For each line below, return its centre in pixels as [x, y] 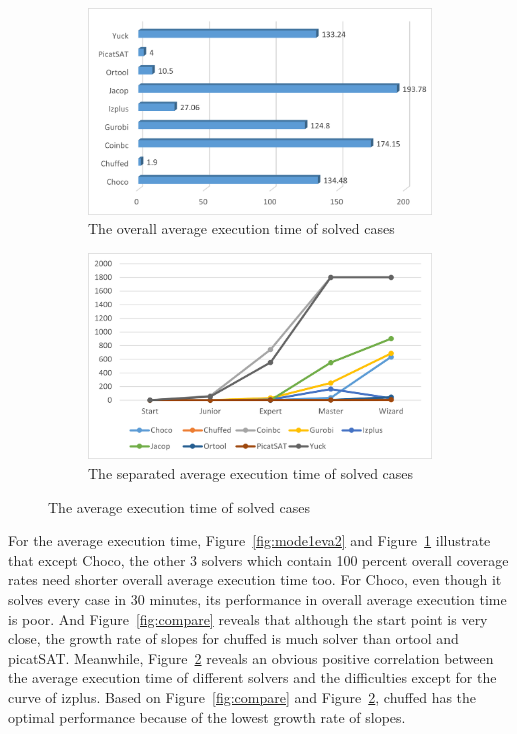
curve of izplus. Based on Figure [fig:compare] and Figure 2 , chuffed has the [242, 696]
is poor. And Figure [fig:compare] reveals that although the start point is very [248, 618]
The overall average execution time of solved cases [241, 228]
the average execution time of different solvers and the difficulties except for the [252, 677]
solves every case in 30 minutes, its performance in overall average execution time [257, 598]
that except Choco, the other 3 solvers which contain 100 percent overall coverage [258, 559]
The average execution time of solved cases [179, 506]
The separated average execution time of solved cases [251, 472]
